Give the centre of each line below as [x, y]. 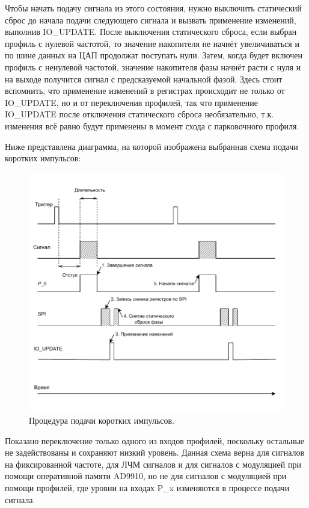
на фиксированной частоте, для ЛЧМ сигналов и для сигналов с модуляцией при [153, 464]
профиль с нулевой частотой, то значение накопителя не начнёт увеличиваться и [152, 43]
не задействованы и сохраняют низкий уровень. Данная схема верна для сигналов [155, 452]
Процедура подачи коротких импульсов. [102, 420]
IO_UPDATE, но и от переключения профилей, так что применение [132, 102]
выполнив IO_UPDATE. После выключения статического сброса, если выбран [151, 32]
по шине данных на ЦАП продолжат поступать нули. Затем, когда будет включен [154, 55]
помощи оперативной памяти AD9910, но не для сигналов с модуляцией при [146, 476]
